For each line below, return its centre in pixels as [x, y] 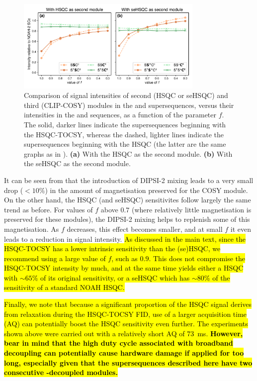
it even [241, 229]
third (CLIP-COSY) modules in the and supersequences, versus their [129, 105]
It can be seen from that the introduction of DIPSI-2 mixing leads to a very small [129, 180]
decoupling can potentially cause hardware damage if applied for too [124, 353]
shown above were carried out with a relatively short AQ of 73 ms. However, [124, 333]
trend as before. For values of [48, 209]
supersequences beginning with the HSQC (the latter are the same [125, 144]
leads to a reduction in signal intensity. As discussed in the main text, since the [125, 238]
